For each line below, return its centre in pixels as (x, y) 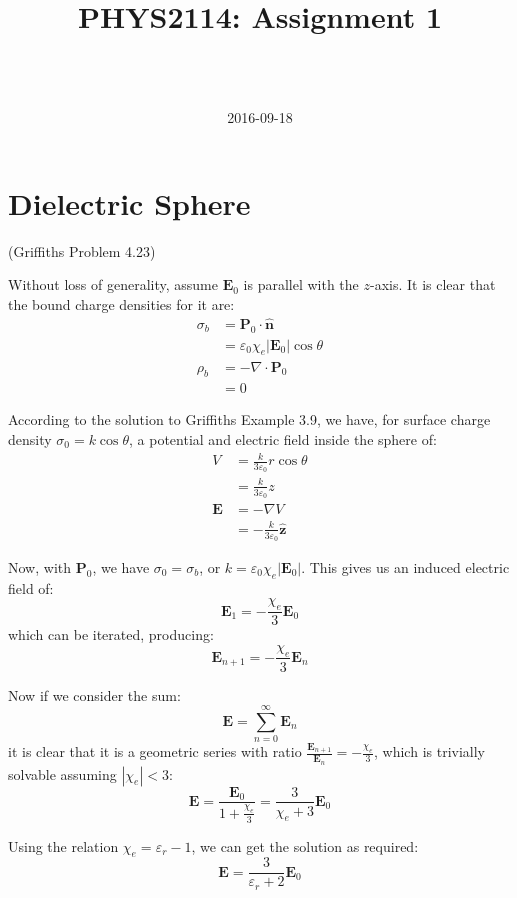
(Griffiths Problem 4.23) (82, 250)
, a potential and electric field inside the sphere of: (283, 438)
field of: (31, 587)
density (30, 438)
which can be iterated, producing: (111, 634)
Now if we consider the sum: (94, 694)
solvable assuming (62, 773)
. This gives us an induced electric (405, 566)
